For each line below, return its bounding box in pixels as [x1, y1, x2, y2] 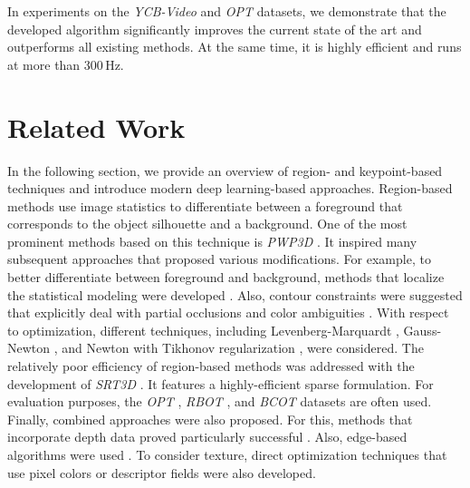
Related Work [7, 108, 186, 145]
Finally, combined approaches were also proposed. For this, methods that [7, 409, 413, 428]
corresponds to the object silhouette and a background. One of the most [7, 214, 408, 233]
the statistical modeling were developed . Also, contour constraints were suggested [7, 285, 463, 304]
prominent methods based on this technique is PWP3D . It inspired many [7, 231, 417, 250]
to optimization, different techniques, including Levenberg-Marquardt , [7, 320, 399, 339]
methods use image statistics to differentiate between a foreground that [7, 196, 403, 215]
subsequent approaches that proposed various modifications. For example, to [7, 249, 431, 268]
